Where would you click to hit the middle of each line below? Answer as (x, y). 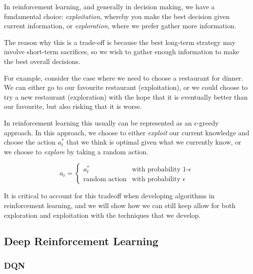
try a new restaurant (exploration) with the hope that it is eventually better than (126, 96)
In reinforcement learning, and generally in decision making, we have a (109, 6)
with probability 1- (160, 170)
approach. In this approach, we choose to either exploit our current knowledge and (127, 132)
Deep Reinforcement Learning (81, 241)
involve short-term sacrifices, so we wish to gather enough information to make (122, 52)
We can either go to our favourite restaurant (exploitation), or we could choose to (126, 87)
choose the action (30, 142)
